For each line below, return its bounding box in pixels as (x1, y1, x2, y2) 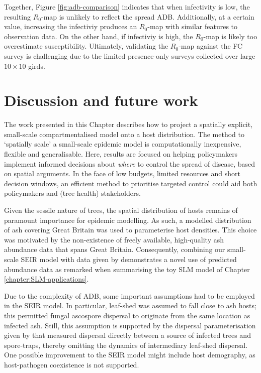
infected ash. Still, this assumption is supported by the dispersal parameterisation (4, 320, 256, 330)
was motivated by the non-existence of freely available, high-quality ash (4, 234, 224, 244)
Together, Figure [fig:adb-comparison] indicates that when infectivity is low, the (4, 2, 250, 12)
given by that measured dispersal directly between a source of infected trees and (4, 330, 251, 340)
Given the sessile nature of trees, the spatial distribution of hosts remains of (4, 205, 238, 215)
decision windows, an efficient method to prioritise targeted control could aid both (4, 178, 257, 188)
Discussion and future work (4, 90, 198, 110)
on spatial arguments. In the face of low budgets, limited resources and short (4, 168, 240, 179)
